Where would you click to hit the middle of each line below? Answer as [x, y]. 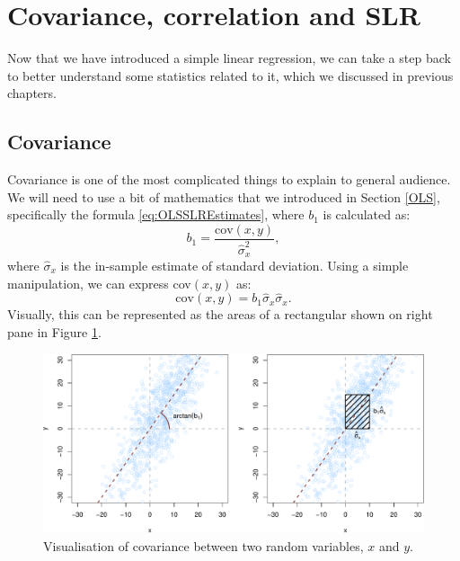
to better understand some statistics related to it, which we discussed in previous [230, 75]
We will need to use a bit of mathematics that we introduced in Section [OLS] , [224, 196]
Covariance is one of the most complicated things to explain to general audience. [229, 179]
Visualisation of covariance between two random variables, [203, 545]
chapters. [32, 93]
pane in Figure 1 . [54, 331]
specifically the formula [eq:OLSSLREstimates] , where [156, 214]
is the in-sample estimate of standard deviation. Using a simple [234, 265]
